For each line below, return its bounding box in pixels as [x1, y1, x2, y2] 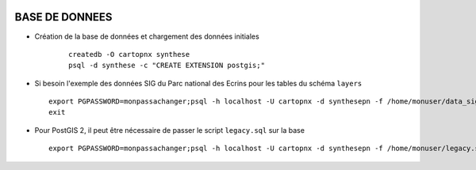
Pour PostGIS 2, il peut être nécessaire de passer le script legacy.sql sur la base [34, 125, 305, 134]
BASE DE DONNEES [14, 10, 113, 24]
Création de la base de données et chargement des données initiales [34, 32, 259, 41]
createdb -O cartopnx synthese [68, 50, 190, 59]
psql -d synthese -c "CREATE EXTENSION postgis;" [68, 61, 266, 70]
